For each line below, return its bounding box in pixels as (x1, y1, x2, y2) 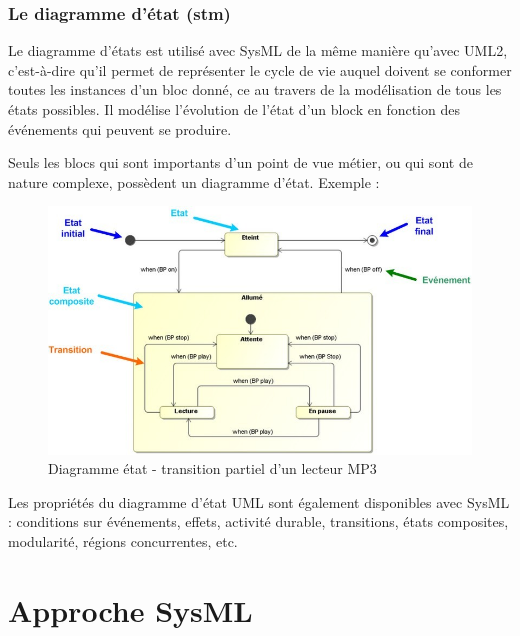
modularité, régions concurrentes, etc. (8, 530, 238, 551)
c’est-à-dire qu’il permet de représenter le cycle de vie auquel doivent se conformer (8, 59, 512, 80)
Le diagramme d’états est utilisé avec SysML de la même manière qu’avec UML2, (8, 40, 508, 61)
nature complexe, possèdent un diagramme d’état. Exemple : (8, 171, 380, 192)
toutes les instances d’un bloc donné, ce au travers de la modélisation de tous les (8, 79, 502, 100)
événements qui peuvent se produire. (8, 118, 232, 139)
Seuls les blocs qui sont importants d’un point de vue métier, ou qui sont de (8, 152, 473, 173)
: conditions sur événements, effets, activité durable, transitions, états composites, (8, 511, 509, 532)
